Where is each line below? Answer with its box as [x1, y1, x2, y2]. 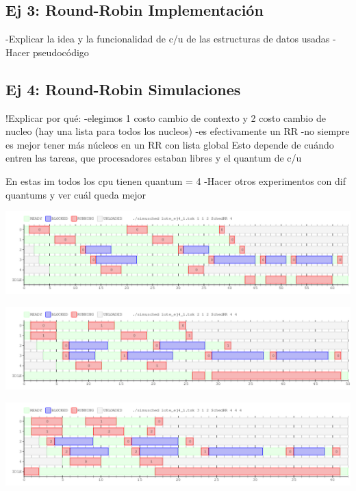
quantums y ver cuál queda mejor [5, 187, 147, 201]
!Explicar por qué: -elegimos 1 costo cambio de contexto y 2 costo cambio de [5, 110, 326, 125]
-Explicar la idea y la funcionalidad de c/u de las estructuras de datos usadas [5, 32, 330, 46]
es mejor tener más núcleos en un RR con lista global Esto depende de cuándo [5, 137, 334, 151]
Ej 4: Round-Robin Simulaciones [5, 78, 241, 99]
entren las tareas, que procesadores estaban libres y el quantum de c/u [5, 151, 302, 165]
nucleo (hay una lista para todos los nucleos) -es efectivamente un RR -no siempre [5, 124, 350, 138]
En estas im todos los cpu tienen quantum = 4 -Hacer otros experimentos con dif [5, 173, 346, 188]
